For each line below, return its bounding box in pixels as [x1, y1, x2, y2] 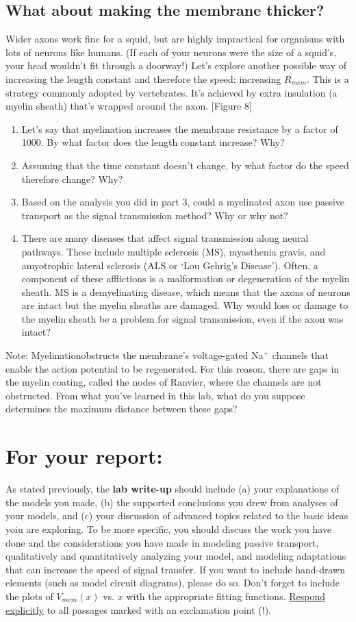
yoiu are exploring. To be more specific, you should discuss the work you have [5, 521, 332, 536]
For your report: [5, 442, 163, 470]
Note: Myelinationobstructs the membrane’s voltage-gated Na [5, 348, 264, 362]
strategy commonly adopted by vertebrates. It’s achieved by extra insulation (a [5, 85, 338, 99]
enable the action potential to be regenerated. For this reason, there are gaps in [5, 361, 340, 375]
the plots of [5, 588, 53, 603]
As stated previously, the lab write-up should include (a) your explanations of [5, 482, 340, 496]
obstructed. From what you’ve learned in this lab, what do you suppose [5, 388, 305, 402]
